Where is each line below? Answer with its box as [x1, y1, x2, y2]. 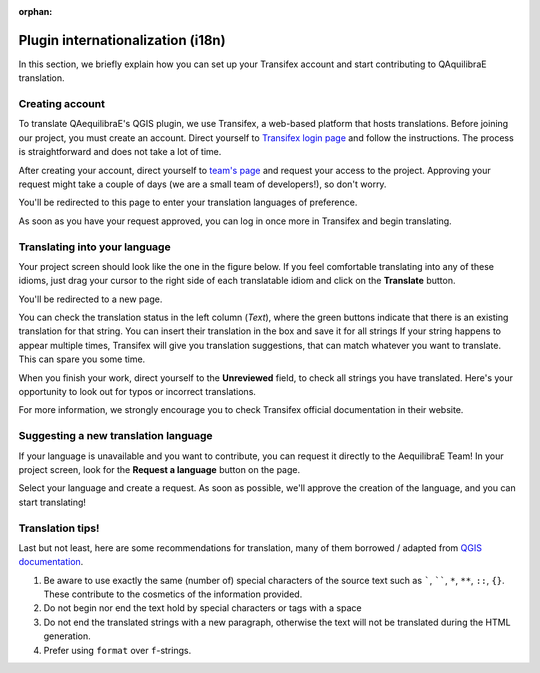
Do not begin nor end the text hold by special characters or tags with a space [43, 602, 362, 614]
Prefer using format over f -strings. [43, 644, 192, 656]
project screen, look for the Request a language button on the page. [18, 463, 301, 475]
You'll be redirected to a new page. [18, 293, 163, 305]
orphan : [18, 6, 53, 17]
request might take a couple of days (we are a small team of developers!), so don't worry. [18, 178, 387, 190]
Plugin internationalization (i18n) [18, 31, 226, 49]
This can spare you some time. [18, 353, 146, 365]
